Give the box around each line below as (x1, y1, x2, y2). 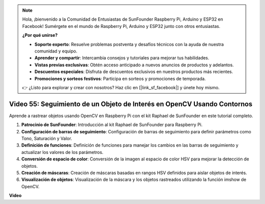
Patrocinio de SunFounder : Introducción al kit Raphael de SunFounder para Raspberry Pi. (21, 122, 203, 127)
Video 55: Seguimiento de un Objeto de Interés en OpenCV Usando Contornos (9, 100, 253, 108)
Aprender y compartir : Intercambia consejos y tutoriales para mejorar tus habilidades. (34, 55, 210, 61)
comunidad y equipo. (34, 48, 78, 54)
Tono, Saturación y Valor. (21, 135, 72, 141)
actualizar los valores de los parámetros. (21, 149, 104, 155)
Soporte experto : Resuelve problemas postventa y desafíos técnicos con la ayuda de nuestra (34, 41, 224, 47)
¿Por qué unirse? (22, 32, 58, 38)
